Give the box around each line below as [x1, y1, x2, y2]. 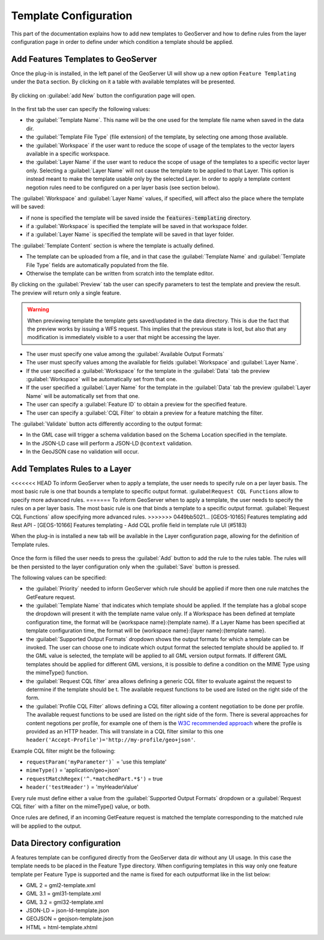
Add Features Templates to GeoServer [11, 54, 157, 64]
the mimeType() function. [26, 669, 89, 676]
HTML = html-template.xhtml [26, 923, 98, 930]
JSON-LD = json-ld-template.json [26, 907, 109, 914]
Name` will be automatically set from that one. [26, 392, 140, 399]
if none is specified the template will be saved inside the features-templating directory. [26, 214, 251, 221]
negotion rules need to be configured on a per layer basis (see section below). [26, 184, 220, 191]
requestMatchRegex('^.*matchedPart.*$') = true [26, 775, 163, 782]
